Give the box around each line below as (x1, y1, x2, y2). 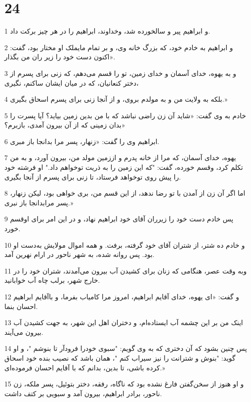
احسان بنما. (4, 301, 38, 311)
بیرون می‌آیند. (4, 327, 43, 337)
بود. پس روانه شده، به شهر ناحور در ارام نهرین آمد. (4, 249, 154, 259)
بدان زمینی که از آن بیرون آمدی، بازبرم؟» (4, 120, 125, 130)
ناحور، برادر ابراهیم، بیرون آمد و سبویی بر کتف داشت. (4, 388, 162, 398)
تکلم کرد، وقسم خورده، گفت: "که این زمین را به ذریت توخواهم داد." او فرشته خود (4, 162, 243, 172)
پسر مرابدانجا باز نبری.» (4, 197, 73, 207)
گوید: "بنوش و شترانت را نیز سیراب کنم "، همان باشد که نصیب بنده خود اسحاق (4, 352, 235, 363)
